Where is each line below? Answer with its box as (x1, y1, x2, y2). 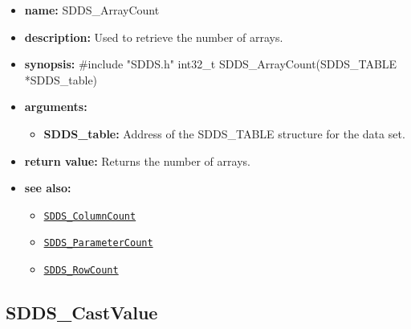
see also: (24, 179, 71, 196)
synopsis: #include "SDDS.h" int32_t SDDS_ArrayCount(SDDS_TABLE (24, 56, 397, 72)
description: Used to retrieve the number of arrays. (24, 28, 283, 45)
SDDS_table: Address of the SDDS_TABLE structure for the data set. (43, 125, 405, 142)
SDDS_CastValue (6, 300, 158, 325)
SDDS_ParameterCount (43, 237, 153, 249)
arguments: (24, 98, 87, 115)
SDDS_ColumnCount (43, 210, 136, 222)
